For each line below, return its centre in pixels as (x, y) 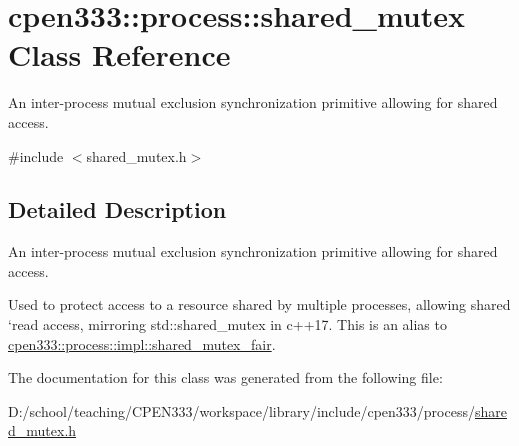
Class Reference (119, 54)
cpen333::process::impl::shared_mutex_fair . (142, 343)
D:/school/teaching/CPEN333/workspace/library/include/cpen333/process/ (241, 410)
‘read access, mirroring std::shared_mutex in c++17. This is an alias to (227, 324)
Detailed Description (117, 209)
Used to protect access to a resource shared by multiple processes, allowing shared (259, 304)
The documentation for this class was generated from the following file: (225, 377)
